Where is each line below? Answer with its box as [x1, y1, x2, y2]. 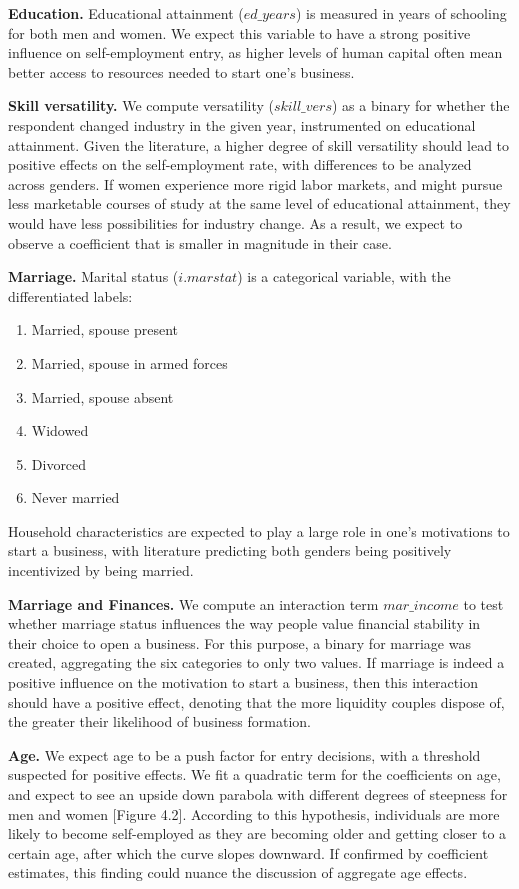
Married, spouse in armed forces [31, 352, 228, 373]
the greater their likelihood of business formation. [8, 711, 311, 732]
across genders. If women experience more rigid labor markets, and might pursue [8, 173, 503, 194]
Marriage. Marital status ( [8, 266, 179, 287]
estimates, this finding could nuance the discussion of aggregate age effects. [8, 862, 468, 883]
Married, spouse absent [31, 386, 174, 407]
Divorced [31, 453, 87, 474]
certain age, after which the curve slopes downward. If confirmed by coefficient [8, 842, 489, 863]
